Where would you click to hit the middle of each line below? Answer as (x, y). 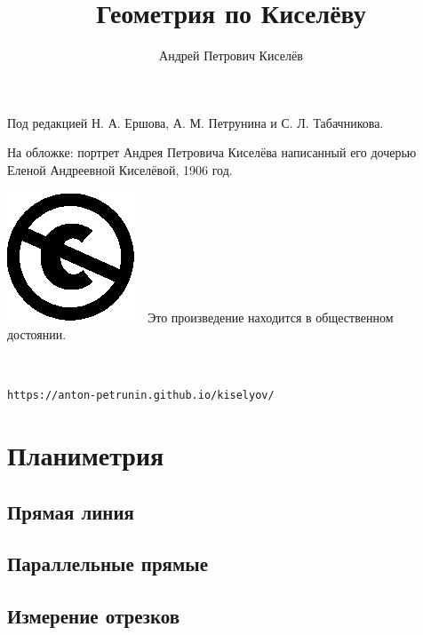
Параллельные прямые (108, 564)
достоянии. (37, 334)
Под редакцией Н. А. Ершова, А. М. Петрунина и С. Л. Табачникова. (196, 122)
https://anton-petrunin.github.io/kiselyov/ (141, 396)
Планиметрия (86, 455)
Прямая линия (71, 511)
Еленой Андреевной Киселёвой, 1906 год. (120, 169)
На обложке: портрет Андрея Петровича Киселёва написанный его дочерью (212, 152)
